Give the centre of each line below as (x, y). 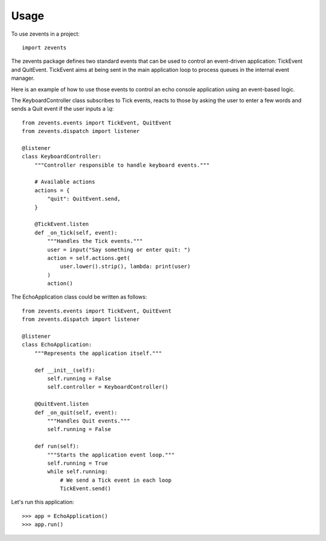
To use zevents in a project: (45, 34)
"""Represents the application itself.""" (98, 353)
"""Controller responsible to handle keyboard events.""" (122, 165)
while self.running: (78, 472)
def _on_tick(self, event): (76, 232)
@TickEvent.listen (62, 224)
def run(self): (57, 446)
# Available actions (65, 182)
